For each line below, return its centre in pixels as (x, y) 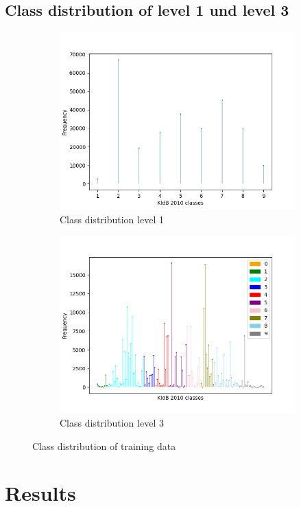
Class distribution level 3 (112, 422)
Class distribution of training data (104, 446)
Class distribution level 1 (112, 219)
